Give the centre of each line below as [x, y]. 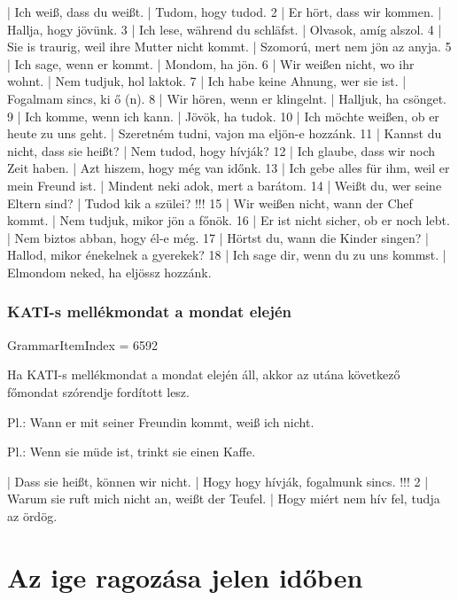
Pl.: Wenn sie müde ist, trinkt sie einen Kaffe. [132, 452]
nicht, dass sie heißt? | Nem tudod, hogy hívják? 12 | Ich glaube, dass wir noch [221, 150]
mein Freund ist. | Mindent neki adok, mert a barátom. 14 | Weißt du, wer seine [225, 185]
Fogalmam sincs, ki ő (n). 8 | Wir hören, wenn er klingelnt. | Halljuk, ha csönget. [227, 98]
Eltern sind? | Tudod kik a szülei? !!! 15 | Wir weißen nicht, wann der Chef [210, 203]
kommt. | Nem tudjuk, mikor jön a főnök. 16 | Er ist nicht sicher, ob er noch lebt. [229, 220]
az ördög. [32, 515]
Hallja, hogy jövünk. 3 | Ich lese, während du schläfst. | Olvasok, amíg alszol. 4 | [225, 29]
